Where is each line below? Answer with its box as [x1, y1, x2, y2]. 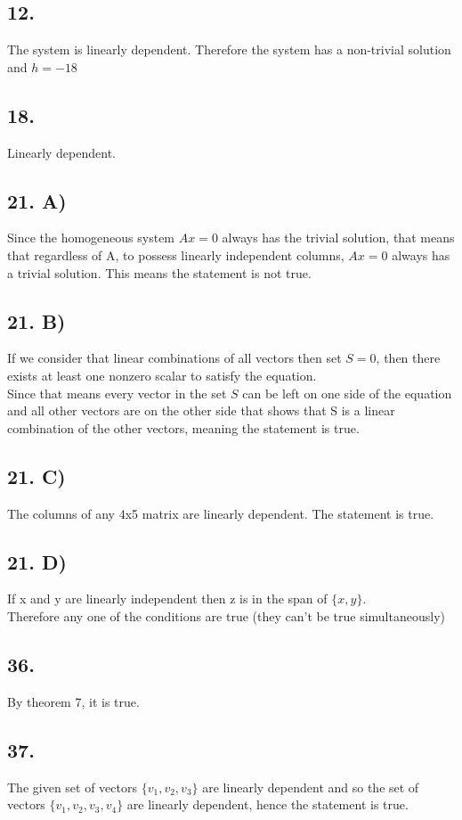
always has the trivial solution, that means [222, 228, 455, 247]
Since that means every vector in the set [7, 383, 227, 402]
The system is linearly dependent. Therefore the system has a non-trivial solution [7, 40, 451, 59]
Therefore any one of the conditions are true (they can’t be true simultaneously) [7, 606, 445, 625]
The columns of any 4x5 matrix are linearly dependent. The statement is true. [7, 504, 434, 522]
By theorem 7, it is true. [7, 692, 140, 710]
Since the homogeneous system [7, 228, 175, 247]
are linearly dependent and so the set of [202, 777, 419, 796]
